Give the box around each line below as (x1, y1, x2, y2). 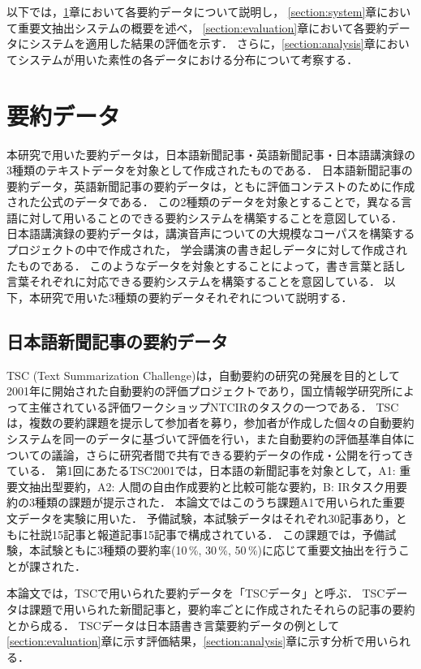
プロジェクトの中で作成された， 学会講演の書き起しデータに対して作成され (6, 241, 407, 258)
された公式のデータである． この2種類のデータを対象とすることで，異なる (6, 193, 402, 210)
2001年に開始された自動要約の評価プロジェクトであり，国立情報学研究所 (6, 382, 392, 399)
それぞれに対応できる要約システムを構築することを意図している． (28, 273, 380, 290)
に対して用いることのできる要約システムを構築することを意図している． (17, 209, 403, 226)
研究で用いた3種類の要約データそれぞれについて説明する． (40, 288, 353, 305)
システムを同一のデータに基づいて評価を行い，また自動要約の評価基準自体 (6, 430, 404, 447)
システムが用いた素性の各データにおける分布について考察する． (17, 50, 359, 67)
